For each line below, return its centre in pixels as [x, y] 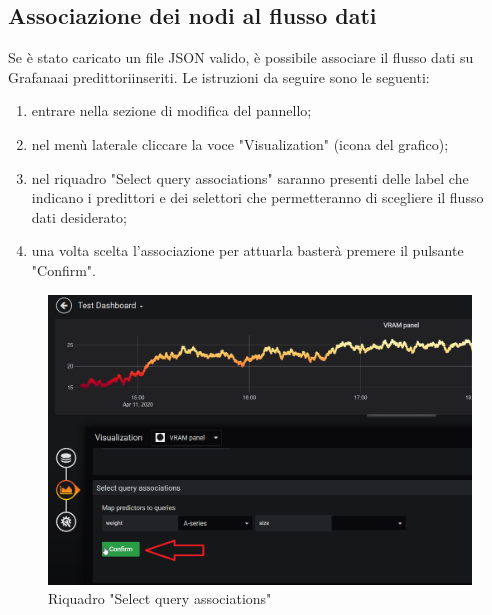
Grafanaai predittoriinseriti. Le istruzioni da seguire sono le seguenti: [219, 76]
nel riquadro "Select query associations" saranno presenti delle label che [250, 177]
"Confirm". [63, 269]
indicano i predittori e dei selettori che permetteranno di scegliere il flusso [257, 197]
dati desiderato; [79, 216]
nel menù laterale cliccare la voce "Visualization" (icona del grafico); [240, 143]
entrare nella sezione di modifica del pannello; [171, 110]
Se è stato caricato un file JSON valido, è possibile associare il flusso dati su [241, 57]
